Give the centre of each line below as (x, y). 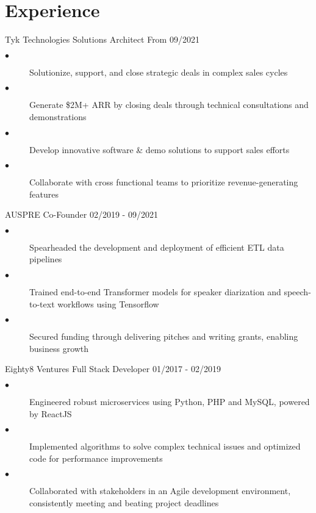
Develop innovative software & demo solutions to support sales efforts (160, 149)
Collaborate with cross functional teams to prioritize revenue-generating (164, 182)
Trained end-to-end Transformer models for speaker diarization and (155, 292)
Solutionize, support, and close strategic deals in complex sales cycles (159, 72)
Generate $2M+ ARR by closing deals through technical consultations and (169, 105)
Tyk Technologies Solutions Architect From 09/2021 (102, 39)
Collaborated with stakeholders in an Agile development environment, (160, 491)
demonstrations (58, 116)
